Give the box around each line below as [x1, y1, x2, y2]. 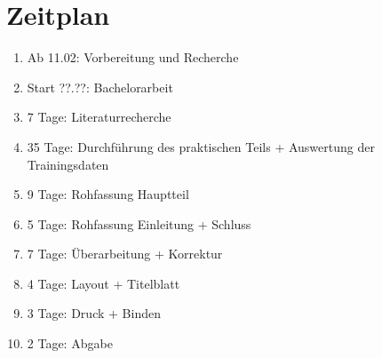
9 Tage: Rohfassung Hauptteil [27, 185, 189, 203]
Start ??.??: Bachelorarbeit [27, 77, 173, 96]
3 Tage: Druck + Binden [27, 304, 161, 322]
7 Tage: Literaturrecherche [27, 107, 171, 126]
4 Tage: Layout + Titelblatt [27, 274, 180, 292]
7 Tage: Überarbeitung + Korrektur [27, 244, 223, 263]
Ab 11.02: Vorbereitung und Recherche [27, 48, 239, 67]
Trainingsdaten [27, 155, 109, 173]
